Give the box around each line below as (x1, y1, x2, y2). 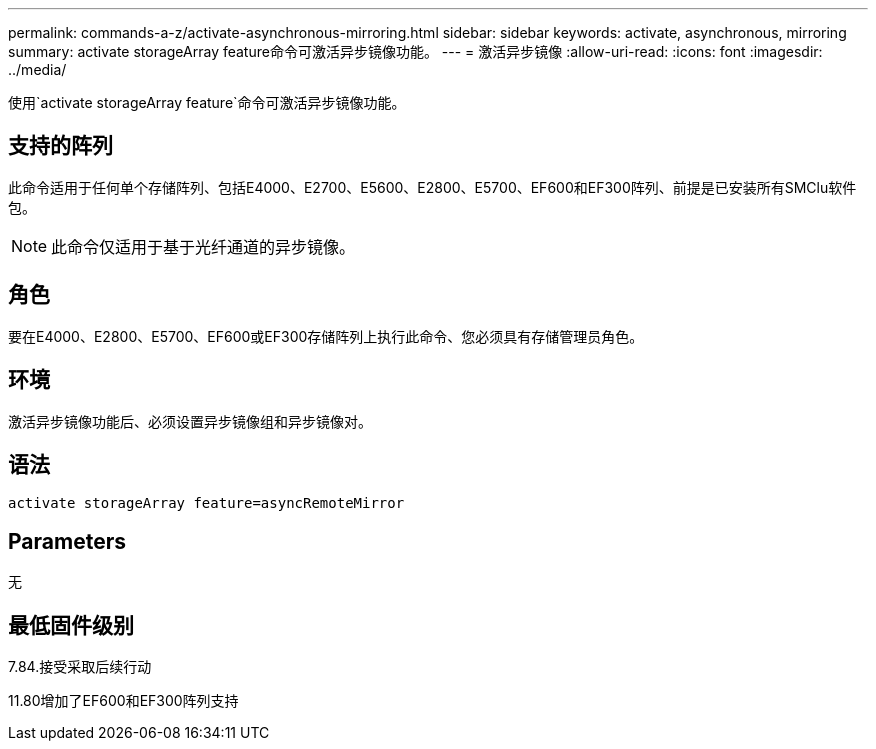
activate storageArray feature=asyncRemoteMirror (8, 495, 405, 512)
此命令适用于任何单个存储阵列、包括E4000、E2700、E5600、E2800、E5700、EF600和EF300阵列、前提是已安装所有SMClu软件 (8, 178, 857, 196)
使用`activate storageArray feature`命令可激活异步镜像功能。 (8, 94, 406, 111)
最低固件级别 (8, 612, 134, 638)
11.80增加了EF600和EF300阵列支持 (8, 692, 239, 710)
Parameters (8, 528, 126, 554)
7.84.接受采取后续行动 (8, 658, 152, 676)
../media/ (8, 61, 67, 78)
